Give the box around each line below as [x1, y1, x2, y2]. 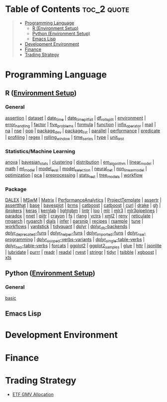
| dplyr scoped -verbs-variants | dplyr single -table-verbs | [34, 236, 145, 243]
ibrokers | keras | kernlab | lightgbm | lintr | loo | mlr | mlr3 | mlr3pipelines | [5, 207, 158, 213]
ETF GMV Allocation [12, 391, 54, 397]
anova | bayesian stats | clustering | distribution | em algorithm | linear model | [5, 159, 154, 166]
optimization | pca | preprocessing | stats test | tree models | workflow [5, 172, 143, 179]
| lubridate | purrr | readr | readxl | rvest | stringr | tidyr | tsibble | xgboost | [5, 249, 157, 255]
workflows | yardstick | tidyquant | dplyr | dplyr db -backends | [5, 223, 130, 231]
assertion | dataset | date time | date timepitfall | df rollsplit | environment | [5, 115, 146, 122]
